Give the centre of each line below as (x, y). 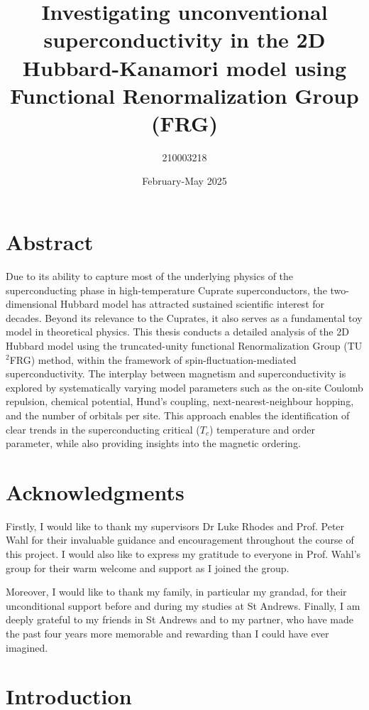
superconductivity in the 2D (184, 39)
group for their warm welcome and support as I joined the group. (148, 568)
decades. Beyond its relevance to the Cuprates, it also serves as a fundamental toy (184, 317)
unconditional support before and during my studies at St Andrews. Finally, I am (183, 605)
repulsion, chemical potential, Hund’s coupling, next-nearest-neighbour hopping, (180, 401)
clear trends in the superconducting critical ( (103, 429)
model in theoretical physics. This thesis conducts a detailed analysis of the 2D (177, 332)
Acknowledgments (95, 491)
